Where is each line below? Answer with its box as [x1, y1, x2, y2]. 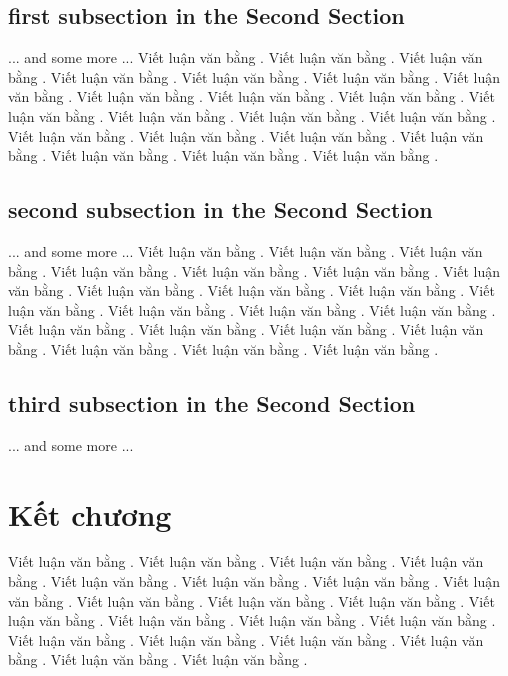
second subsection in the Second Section [8, 194, 433, 225]
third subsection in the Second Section [8, 387, 416, 418]
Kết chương [8, 493, 172, 534]
